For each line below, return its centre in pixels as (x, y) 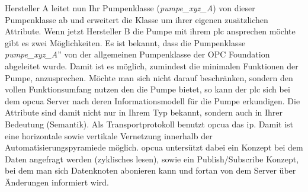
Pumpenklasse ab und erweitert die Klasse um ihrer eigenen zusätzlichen (137, 19)
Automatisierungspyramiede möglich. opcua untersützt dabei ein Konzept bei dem (154, 147)
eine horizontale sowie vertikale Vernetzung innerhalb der (109, 135)
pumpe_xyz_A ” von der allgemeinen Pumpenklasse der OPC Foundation (137, 54)
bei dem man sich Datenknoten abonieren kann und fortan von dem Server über (150, 170)
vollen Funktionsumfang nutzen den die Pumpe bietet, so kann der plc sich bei (147, 89)
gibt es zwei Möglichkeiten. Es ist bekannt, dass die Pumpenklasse (125, 42)
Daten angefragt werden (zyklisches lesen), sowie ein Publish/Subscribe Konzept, (152, 159)
